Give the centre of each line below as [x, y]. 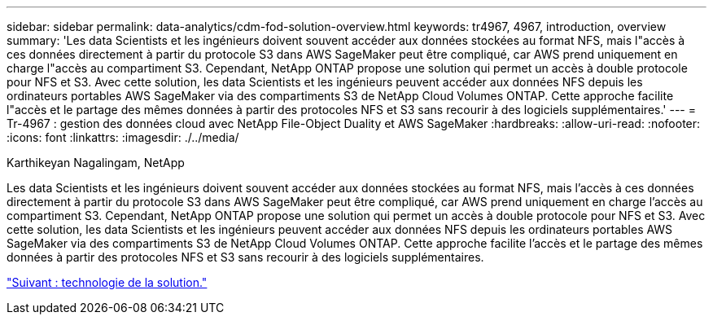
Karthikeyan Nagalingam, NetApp [96, 163]
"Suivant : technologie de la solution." [107, 282]
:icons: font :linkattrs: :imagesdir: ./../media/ [123, 137]
